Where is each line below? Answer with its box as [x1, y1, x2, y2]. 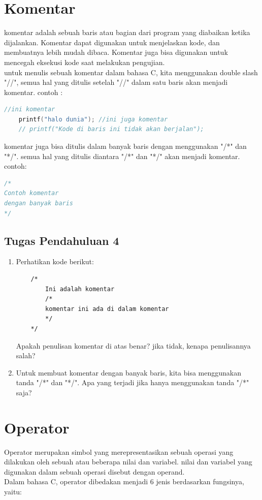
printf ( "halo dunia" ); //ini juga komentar [18, 115, 168, 123]
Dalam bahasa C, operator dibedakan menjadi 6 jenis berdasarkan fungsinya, [4, 476, 244, 487]
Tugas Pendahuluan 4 [4, 232, 119, 248]
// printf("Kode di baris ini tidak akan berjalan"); [18, 126, 204, 133]
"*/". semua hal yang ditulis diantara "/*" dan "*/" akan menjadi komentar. [4, 150, 240, 161]
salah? [16, 350, 36, 361]
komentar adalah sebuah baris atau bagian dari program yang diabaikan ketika [4, 27, 250, 38]
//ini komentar [4, 106, 55, 113]
